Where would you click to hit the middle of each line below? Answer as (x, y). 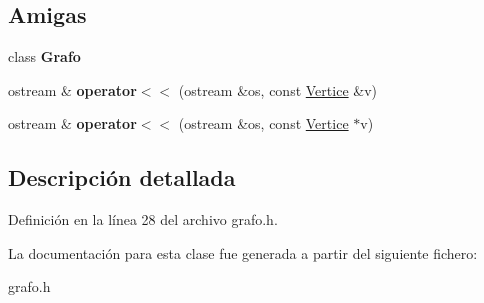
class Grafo (44, 56)
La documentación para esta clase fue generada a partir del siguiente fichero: (243, 252)
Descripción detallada (122, 177)
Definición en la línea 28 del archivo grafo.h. (143, 219)
